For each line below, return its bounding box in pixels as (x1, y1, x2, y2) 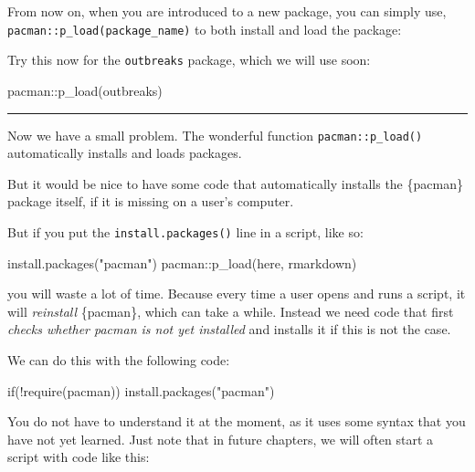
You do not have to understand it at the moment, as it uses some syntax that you (7, 412, 466, 431)
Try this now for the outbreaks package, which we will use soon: (7, 50, 371, 69)
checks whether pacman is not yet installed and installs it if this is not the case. (7, 320, 451, 339)
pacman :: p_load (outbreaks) (7, 80, 163, 100)
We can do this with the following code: (7, 350, 230, 369)
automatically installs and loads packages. (7, 143, 242, 163)
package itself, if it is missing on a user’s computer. (7, 192, 294, 211)
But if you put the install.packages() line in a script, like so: (7, 222, 364, 241)
